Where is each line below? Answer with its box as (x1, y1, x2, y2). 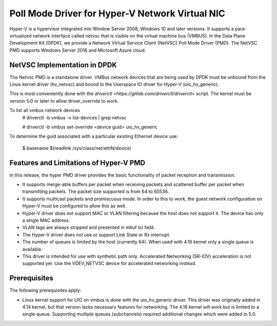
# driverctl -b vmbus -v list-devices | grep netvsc (22, 114, 127, 121)
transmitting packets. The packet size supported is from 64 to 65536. (22, 188, 169, 195)
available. (22, 246, 43, 252)
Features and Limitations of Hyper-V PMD (9, 158, 146, 167)
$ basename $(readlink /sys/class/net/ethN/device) (22, 145, 132, 151)
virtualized (9, 32, 32, 39)
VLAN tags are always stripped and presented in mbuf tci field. (22, 224, 155, 231)
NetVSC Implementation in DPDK (9, 61, 117, 69)
